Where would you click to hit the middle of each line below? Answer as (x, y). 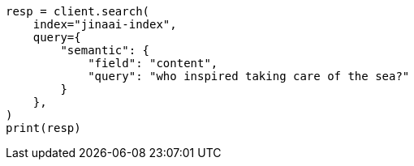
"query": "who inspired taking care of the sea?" (249, 76)
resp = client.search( (78, 11)
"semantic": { (105, 50)
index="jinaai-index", (105, 24)
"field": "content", (153, 63)
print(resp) (43, 128)
